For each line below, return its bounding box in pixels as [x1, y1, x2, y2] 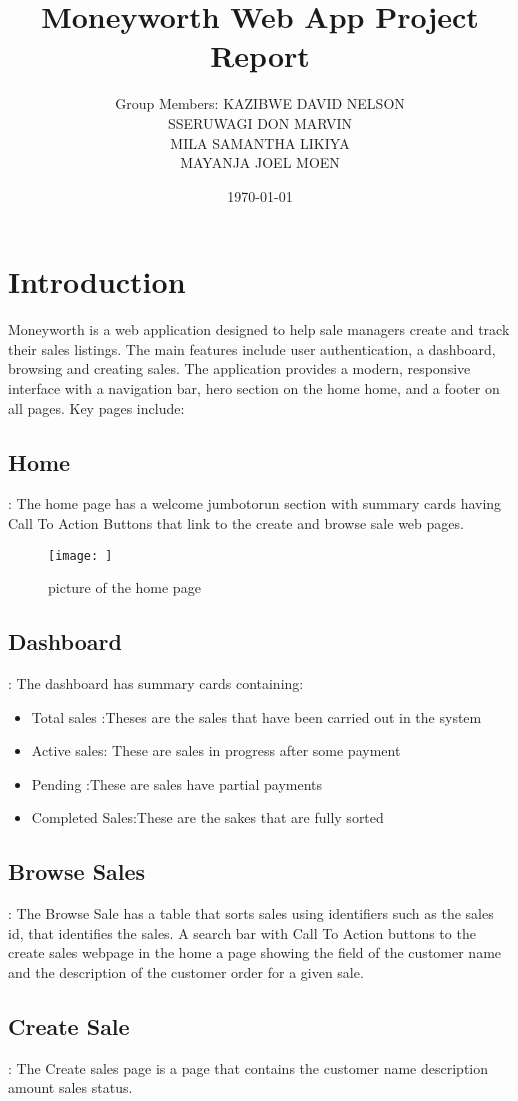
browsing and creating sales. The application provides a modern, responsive [8, 358, 471, 379]
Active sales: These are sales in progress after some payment [31, 740, 401, 761]
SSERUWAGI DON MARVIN [167, 112, 353, 133]
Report [210, 35, 310, 76]
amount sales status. [8, 1077, 133, 1098]
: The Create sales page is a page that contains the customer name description [8, 1057, 489, 1078]
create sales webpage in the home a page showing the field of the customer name [8, 942, 502, 963]
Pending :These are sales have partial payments [31, 773, 323, 794]
